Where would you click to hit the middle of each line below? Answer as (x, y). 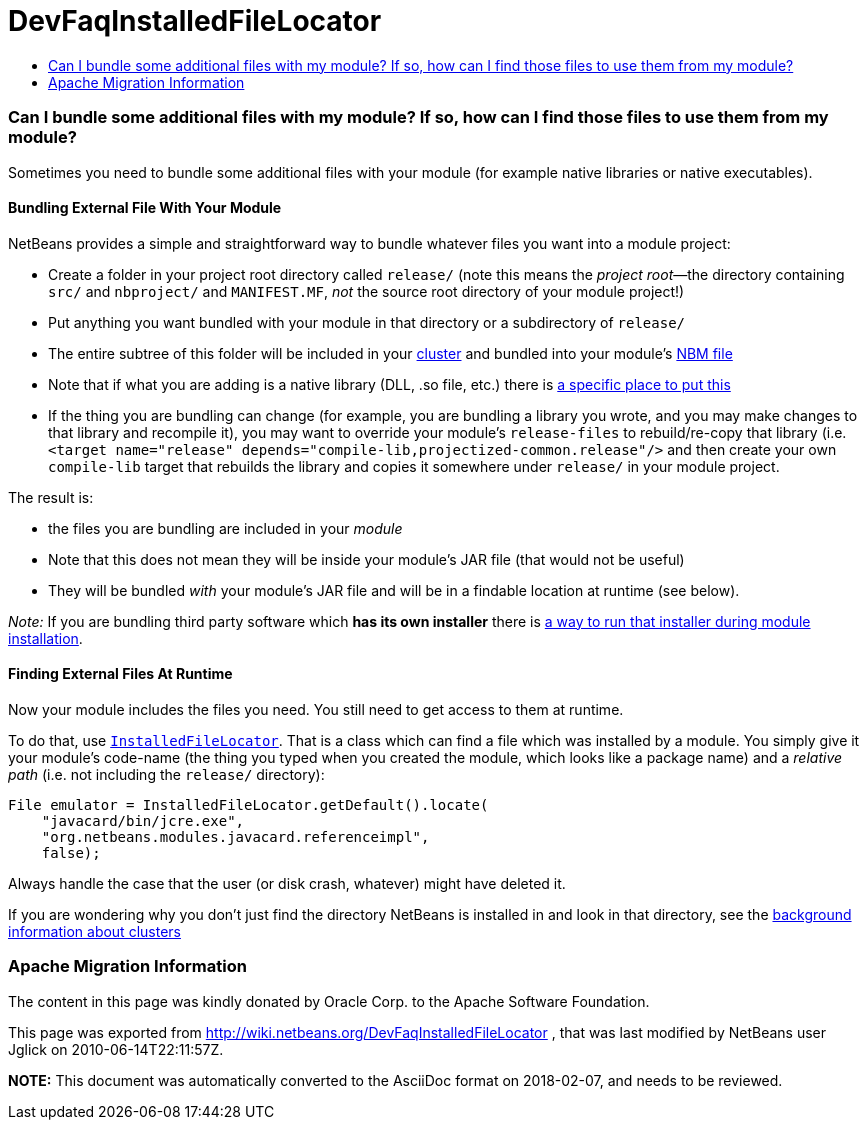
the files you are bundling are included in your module (225, 528)
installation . (45, 638)
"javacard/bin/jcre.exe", (143, 820)
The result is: (51, 497)
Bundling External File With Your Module (145, 208)
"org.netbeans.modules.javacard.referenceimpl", (235, 836)
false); (71, 852)
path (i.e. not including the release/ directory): (166, 774)
